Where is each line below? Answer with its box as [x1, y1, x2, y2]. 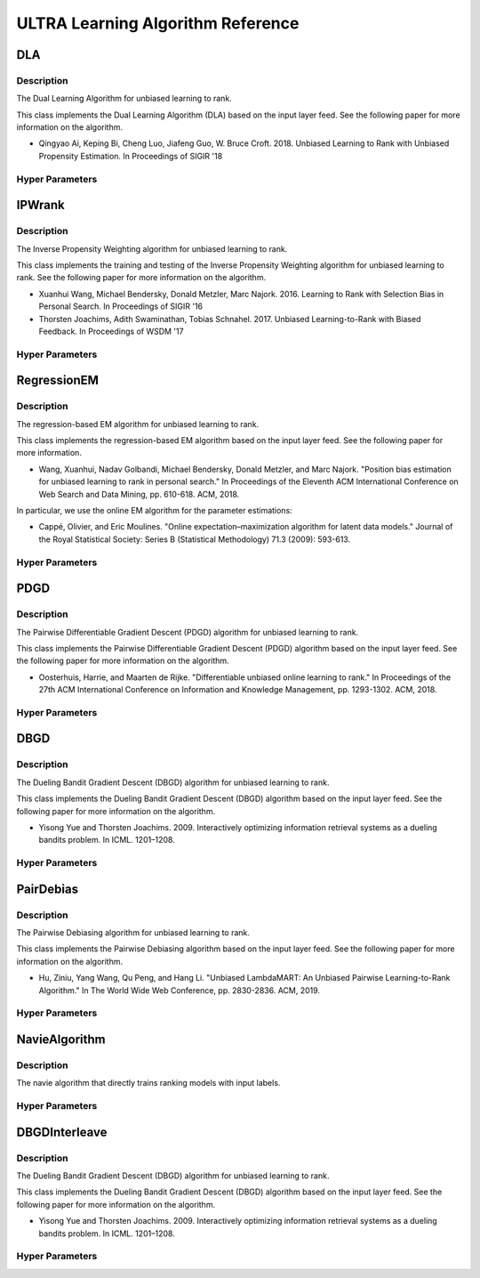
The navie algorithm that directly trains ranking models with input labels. [16, 1078, 281, 1088]
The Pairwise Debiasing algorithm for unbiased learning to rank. [16, 927, 251, 938]
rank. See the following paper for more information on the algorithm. [16, 272, 267, 283]
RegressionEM [16, 373, 100, 388]
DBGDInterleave [16, 1124, 108, 1139]
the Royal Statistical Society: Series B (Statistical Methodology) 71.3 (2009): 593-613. [38, 534, 351, 545]
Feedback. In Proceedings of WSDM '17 [38, 326, 184, 336]
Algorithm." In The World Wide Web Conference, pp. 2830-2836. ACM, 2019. [38, 984, 320, 996]
